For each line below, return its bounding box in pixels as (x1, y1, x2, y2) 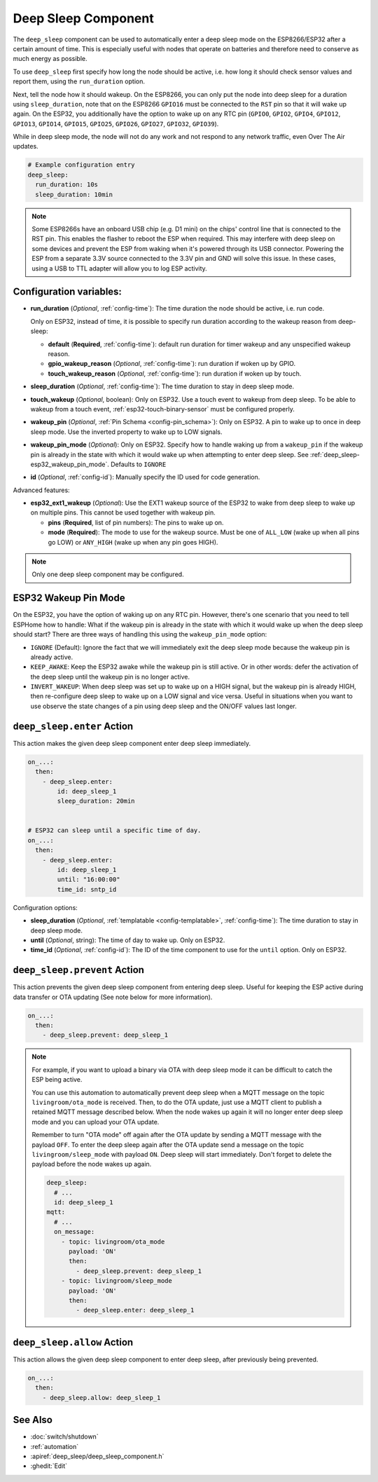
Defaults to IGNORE (111, 460, 167, 468)
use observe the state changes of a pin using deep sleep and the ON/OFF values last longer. (30, 702, 297, 710)
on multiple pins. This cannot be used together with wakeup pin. (30, 508, 216, 517)
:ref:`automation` (30, 1442, 79, 1450)
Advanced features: (13, 486, 70, 494)
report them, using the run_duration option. (13, 77, 145, 86)
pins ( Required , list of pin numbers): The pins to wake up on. (48, 518, 224, 526)
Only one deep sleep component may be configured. (31, 570, 185, 578)
